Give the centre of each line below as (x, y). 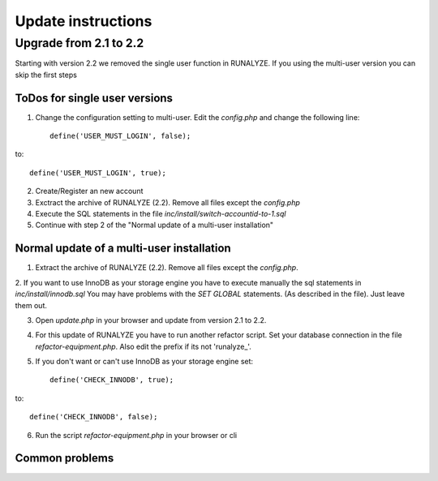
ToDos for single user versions (94, 98)
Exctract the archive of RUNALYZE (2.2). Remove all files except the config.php (167, 202)
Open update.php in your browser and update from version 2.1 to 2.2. (151, 320)
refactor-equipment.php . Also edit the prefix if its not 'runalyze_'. (143, 346)
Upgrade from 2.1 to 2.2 (79, 43)
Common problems (64, 458)
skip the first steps (46, 75)
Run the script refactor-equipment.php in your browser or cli (136, 435)
